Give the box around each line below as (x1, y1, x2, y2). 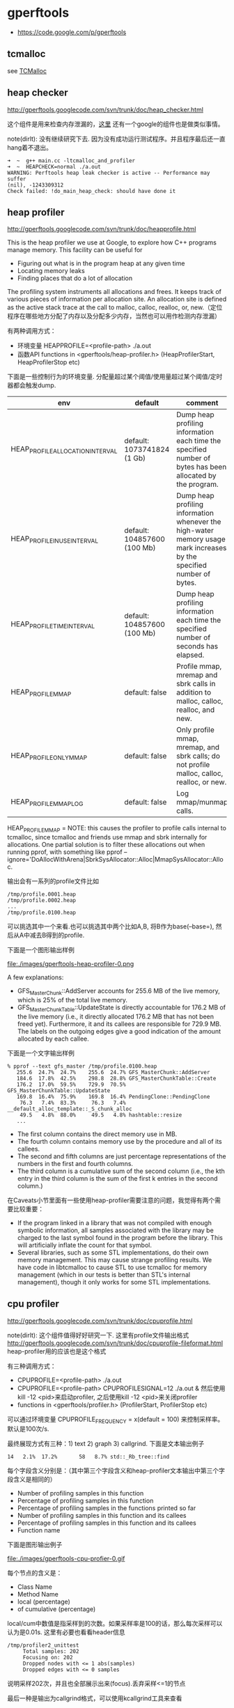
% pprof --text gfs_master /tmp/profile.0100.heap (7, 1062, 157, 1070)
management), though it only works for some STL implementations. (17, 1278, 211, 1286)
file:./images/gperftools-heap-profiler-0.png (7, 960, 134, 968)
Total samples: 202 (22, 1648, 79, 1655)
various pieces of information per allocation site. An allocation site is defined (7, 295, 227, 304)
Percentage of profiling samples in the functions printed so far (17, 1504, 196, 1512)
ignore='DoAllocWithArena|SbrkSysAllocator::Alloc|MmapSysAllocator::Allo (7, 855, 224, 864)
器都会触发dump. (7, 381, 56, 389)
